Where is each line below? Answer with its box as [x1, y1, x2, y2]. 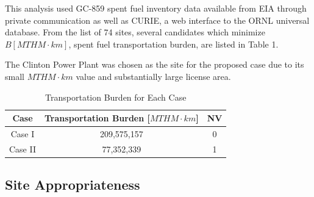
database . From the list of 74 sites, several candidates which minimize [5, 26, 265, 38]
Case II [9, 142, 37, 155]
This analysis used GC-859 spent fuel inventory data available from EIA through [5, 2, 307, 14]
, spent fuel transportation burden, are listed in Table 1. [68, 37, 279, 50]
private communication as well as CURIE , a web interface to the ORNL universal [5, 13, 310, 26]
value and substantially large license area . [76, 70, 231, 82]
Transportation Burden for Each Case [45, 90, 187, 103]
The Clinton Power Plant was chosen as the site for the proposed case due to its [5, 58, 304, 71]
